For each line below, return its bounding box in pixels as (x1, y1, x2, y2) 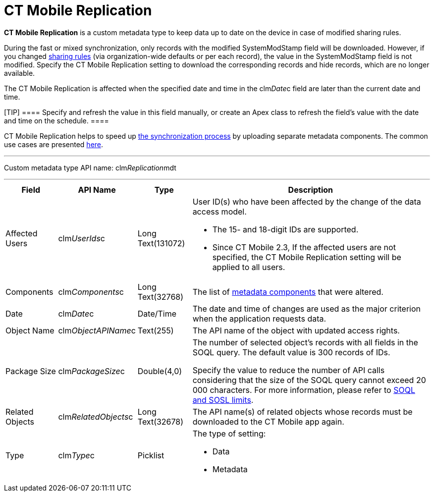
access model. (192, 206, 247, 217)
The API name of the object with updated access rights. (192, 325, 400, 335)
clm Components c (58, 286, 124, 297)
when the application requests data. (192, 313, 326, 324)
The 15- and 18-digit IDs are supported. (212, 224, 359, 234)
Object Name (5, 325, 54, 335)
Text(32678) (137, 416, 184, 427)
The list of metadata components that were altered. (192, 286, 383, 297)
